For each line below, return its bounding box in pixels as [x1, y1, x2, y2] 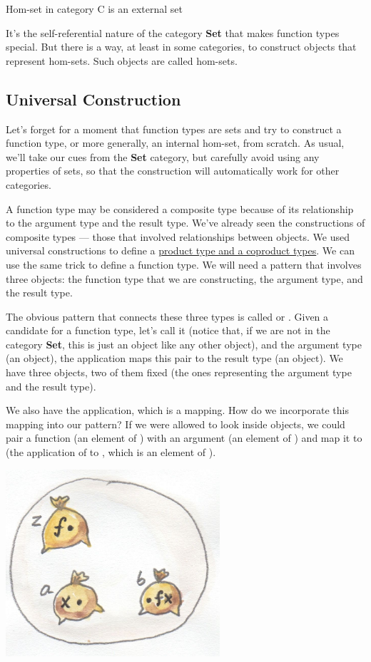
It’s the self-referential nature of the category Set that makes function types [6, 25, 340, 40]
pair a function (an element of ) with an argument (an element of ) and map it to [6, 430, 362, 445]
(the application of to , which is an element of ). [6, 445, 216, 460]
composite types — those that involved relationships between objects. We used [6, 229, 350, 244]
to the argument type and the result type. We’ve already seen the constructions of [6, 215, 365, 230]
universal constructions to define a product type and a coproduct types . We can [6, 243, 355, 258]
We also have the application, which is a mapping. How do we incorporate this [6, 403, 349, 418]
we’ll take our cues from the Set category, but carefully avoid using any [6, 149, 320, 164]
